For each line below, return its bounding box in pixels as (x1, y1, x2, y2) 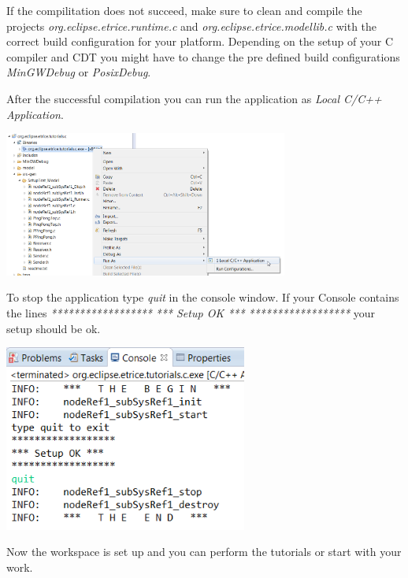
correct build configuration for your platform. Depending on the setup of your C (6, 33, 394, 50)
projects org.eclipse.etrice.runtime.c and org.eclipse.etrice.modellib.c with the (6, 17, 377, 34)
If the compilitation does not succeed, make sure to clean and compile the (6, 2, 362, 18)
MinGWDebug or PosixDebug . (6, 64, 151, 80)
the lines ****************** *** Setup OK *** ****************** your (6, 305, 376, 321)
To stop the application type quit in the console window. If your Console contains (6, 289, 399, 306)
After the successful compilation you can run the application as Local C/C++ (6, 90, 382, 106)
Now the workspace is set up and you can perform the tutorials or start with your (6, 543, 402, 560)
